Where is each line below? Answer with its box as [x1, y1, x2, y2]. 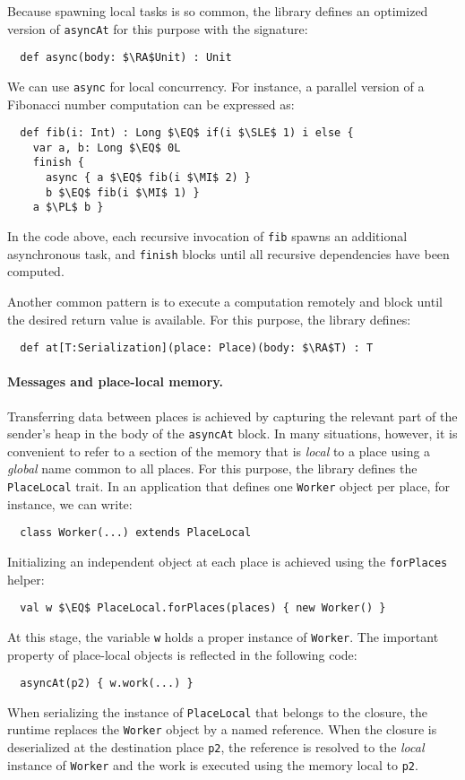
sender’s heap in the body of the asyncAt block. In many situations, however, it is [7, 424, 458, 443]
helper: [7, 569, 45, 588]
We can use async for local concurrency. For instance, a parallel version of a [7, 76, 425, 95]
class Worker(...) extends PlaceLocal [20, 526, 252, 540]
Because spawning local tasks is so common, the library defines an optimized [7, 2, 428, 20]
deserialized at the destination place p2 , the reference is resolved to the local [7, 738, 425, 757]
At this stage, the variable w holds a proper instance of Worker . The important [7, 627, 439, 646]
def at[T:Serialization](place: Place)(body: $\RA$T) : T [20, 342, 374, 355]
